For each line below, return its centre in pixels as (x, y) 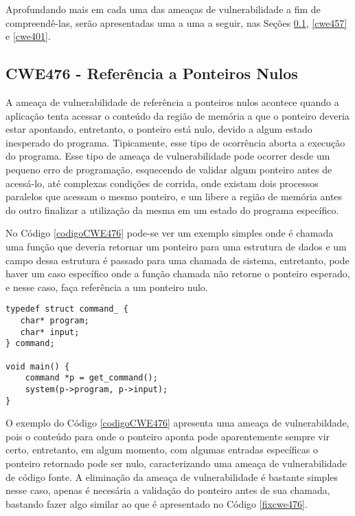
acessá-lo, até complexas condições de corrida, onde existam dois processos (162, 183)
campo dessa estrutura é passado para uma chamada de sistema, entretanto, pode (177, 260)
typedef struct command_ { (67, 309)
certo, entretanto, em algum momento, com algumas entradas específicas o (162, 450)
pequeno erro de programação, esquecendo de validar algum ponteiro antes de (169, 169)
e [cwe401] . (28, 36)
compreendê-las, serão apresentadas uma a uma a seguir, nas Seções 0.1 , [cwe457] (176, 22)
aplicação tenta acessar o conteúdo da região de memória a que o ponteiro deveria (177, 115)
